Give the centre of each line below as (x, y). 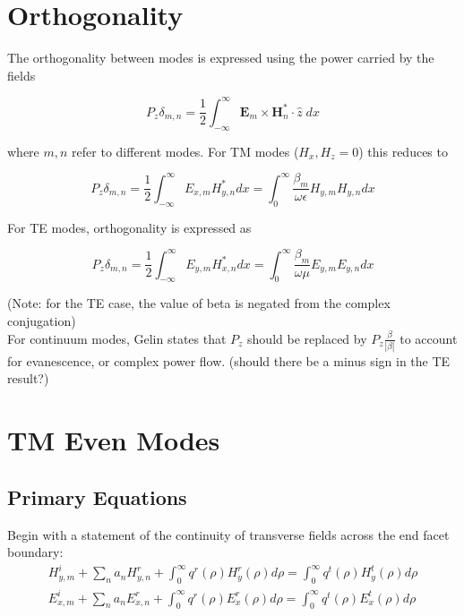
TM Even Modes (114, 440)
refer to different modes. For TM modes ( (185, 151)
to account (429, 338)
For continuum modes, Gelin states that (117, 338)
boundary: (35, 552)
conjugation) (42, 320)
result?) (28, 378)
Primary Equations (97, 496)
